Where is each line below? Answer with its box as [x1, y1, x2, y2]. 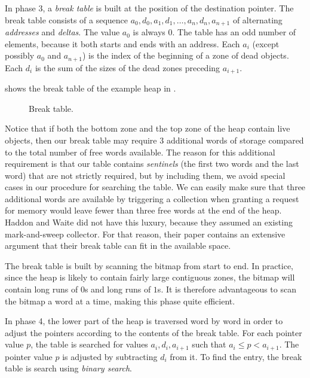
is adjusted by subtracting [62, 350, 158, 362]
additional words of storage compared [166, 133, 304, 146]
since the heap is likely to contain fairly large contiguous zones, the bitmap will [5, 271, 295, 283]
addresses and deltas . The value [5, 26, 120, 38]
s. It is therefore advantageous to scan [157, 283, 296, 295]
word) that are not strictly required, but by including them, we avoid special [5, 169, 286, 181]
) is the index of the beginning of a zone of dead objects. [82, 49, 289, 62]
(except [252, 37, 280, 50]
